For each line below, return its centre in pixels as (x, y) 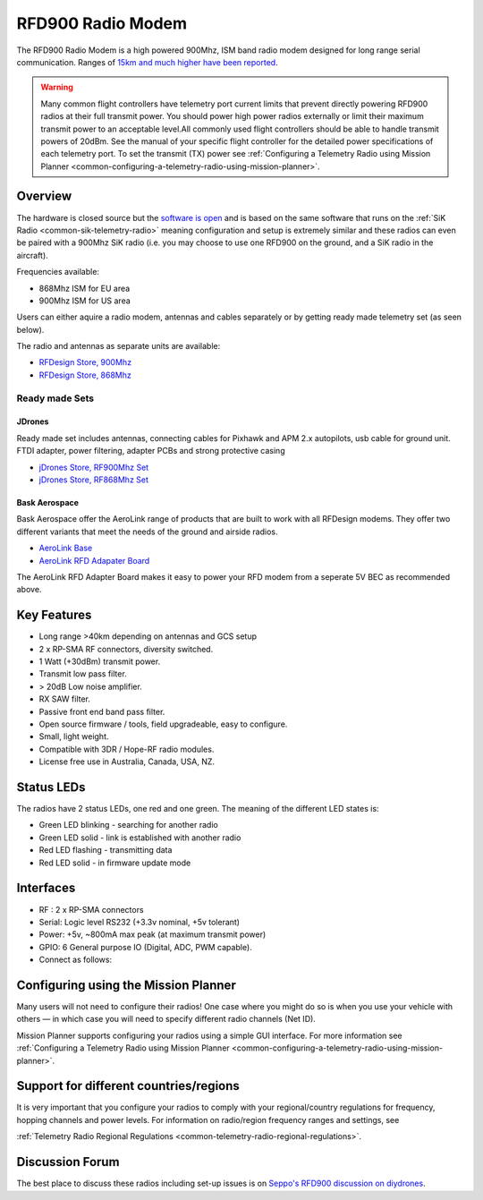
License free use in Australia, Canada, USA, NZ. (127, 762)
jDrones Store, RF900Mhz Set (94, 467)
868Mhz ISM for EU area (85, 288)
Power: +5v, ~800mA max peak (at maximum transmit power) (153, 934)
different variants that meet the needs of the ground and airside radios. (147, 532)
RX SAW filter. (65, 699)
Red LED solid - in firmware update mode (115, 863)
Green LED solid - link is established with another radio (140, 838)
